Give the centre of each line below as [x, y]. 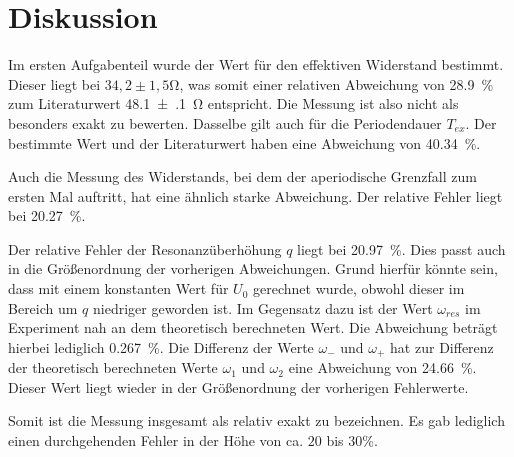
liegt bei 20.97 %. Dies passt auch [401, 248]
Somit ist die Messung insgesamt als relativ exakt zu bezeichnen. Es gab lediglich [256, 420]
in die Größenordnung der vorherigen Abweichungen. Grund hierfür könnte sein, [253, 268]
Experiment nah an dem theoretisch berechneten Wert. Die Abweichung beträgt [253, 327]
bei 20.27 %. [47, 215]
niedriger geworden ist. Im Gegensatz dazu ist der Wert [263, 307]
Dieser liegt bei [54, 83]
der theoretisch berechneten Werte [113, 367]
